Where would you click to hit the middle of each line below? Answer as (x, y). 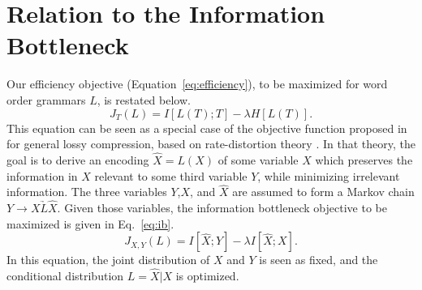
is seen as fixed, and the (319, 260)
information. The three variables (87, 192)
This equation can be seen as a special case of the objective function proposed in (207, 128)
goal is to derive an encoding (78, 159)
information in (42, 175)
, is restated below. (144, 99)
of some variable (258, 159)
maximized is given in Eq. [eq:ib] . (90, 223)
